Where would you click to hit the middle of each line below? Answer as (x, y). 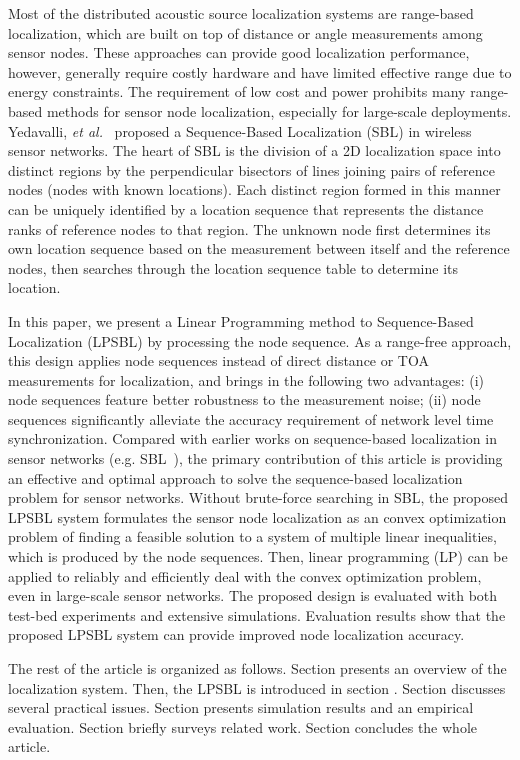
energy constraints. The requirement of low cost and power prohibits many (237, 91)
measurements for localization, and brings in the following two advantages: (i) (246, 379)
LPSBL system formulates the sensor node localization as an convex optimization (257, 516)
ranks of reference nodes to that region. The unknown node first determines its (249, 228)
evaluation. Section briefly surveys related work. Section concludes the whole (242, 726)
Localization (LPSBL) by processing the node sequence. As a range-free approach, (260, 340)
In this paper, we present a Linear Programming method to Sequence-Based (241, 320)
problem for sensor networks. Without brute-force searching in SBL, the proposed (258, 497)
